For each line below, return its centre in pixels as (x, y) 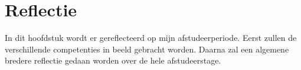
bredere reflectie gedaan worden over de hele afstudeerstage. (113, 60)
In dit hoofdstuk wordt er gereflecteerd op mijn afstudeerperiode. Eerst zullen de (151, 38)
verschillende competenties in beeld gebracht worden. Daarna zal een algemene (147, 49)
